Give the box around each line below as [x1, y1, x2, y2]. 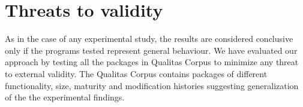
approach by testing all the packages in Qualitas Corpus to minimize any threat [5, 56, 299, 68]
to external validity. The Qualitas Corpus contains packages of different [5, 67, 268, 80]
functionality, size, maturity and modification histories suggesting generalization [5, 79, 299, 91]
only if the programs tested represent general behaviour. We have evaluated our [5, 44, 298, 56]
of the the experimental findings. [5, 91, 125, 103]
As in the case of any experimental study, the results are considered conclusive [5, 32, 293, 45]
